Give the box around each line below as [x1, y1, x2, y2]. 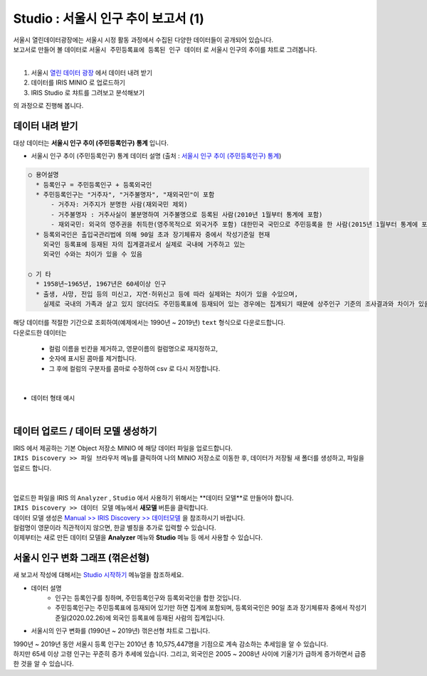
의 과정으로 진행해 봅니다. [13, 101, 84, 109]
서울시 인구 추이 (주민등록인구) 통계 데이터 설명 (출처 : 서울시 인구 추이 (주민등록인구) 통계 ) [31, 151, 282, 160]
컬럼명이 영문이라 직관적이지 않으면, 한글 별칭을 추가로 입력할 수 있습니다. [13, 523, 216, 532]
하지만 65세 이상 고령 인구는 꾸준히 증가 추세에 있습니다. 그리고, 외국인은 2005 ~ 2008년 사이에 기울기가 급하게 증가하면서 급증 [13, 650, 367, 658]
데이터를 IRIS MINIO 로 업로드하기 [31, 78, 126, 87]
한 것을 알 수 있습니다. [13, 660, 74, 668]
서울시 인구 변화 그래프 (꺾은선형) [13, 552, 150, 564]
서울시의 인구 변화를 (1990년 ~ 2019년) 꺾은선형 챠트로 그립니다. [31, 626, 211, 635]
